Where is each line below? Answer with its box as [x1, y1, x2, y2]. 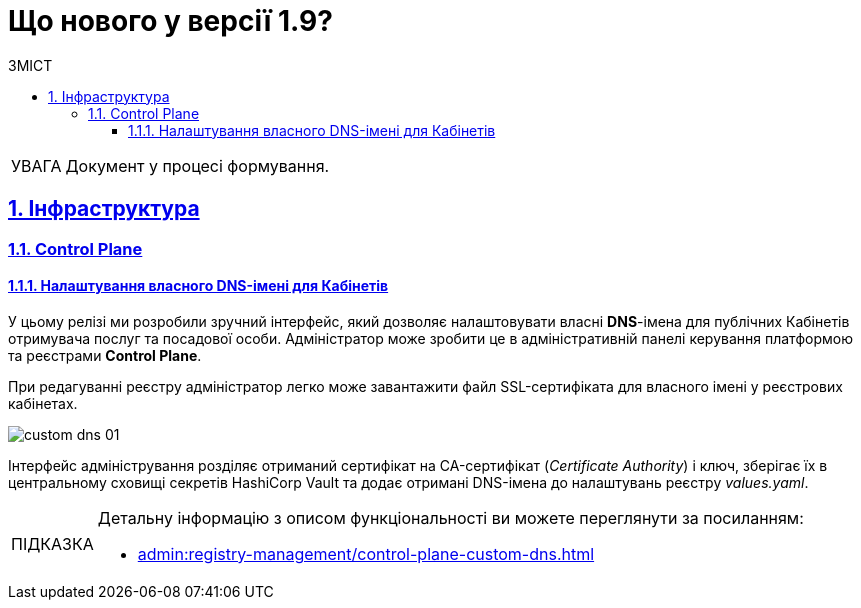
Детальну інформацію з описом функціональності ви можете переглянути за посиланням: [97, 507, 804, 528]
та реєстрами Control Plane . [8, 346, 202, 364]
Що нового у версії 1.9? [8, 4, 333, 38]
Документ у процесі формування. [65, 155, 330, 176]
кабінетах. [8, 394, 78, 412]
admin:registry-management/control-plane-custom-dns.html [137, 543, 595, 564]
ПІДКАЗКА [11, 533, 94, 554]
